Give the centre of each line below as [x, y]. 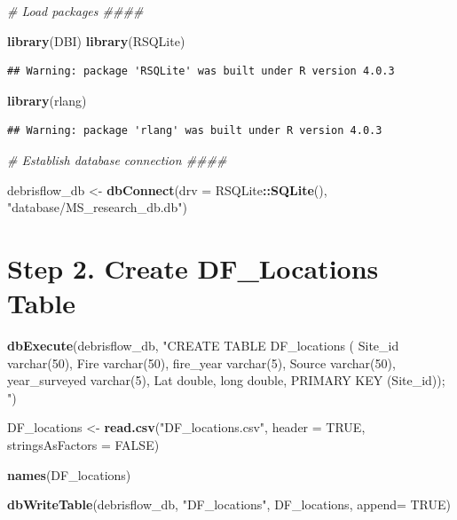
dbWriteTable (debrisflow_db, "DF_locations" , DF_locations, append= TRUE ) [229, 504]
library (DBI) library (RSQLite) [96, 40]
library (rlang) [47, 100]
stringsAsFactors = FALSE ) [83, 445]
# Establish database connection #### [117, 159]
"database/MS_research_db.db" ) [97, 207]
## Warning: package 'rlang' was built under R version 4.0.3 [195, 131]
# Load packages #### [75, 11]
